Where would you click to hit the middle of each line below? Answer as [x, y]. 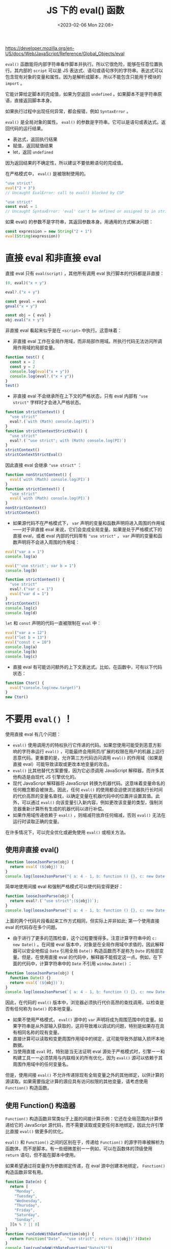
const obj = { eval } [28, 315]
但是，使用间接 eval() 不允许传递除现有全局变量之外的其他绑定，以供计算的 [85, 1075]
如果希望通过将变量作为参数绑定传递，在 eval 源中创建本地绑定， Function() [85, 1166]
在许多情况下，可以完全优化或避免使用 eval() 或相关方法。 [67, 832]
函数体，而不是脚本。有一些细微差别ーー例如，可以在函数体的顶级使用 [79, 1149]
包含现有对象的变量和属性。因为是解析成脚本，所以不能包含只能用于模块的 [83, 76]
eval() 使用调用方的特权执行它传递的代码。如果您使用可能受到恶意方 [85, 745]
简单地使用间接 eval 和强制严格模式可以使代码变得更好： [64, 887]
